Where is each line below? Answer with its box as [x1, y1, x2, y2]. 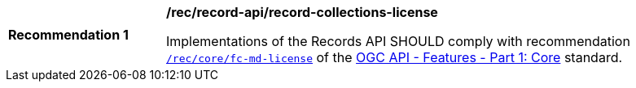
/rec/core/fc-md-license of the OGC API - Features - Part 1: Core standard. [166, 49, 623, 65]
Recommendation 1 [8, 27, 129, 43]
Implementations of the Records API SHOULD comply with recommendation [166, 33, 630, 49]
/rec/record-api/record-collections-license [166, 4, 438, 20]
